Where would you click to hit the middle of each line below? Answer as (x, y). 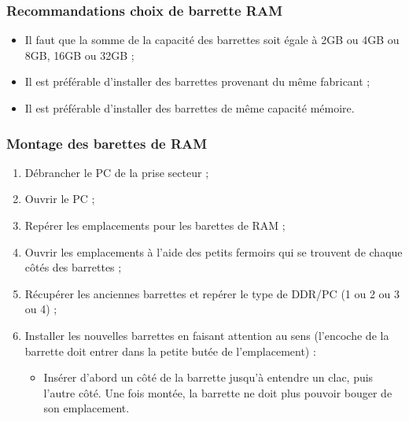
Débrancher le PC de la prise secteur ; (117, 172)
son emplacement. (87, 408)
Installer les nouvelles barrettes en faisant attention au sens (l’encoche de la (207, 335)
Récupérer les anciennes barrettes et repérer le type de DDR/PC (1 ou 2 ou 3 (212, 293)
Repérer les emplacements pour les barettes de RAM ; (155, 225)
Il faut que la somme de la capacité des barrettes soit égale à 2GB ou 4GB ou (212, 40)
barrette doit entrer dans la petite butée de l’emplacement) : (170, 351)
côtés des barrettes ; (73, 267)
